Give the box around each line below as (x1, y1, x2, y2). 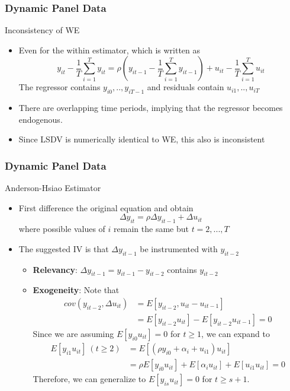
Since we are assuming (33, 328, 114, 340)
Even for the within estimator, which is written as (18, 43, 201, 56)
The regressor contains (18, 81, 101, 93)
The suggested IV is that (18, 242, 109, 255)
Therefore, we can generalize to (33, 373, 146, 385)
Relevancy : (33, 263, 78, 275)
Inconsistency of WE (5, 24, 80, 36)
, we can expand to (201, 328, 270, 340)
